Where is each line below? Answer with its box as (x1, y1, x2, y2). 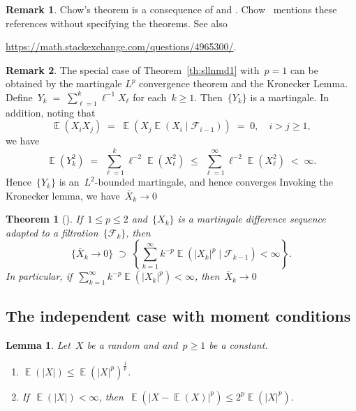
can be (290, 62, 318, 77)
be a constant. (209, 337, 268, 352)
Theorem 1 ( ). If (6, 211, 83, 226)
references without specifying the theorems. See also (6, 15, 228, 30)
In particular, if (6, 269, 73, 283)
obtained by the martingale (6, 76, 122, 91)
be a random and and (87, 337, 178, 352)
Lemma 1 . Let (6, 337, 71, 352)
